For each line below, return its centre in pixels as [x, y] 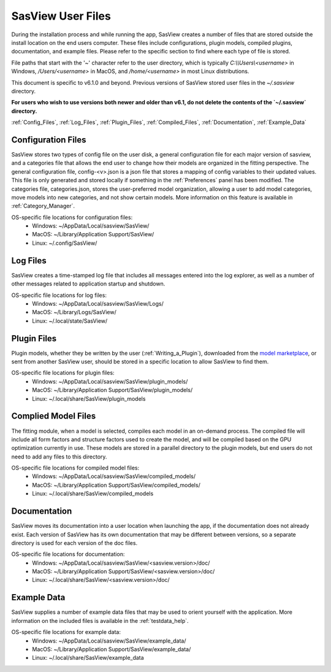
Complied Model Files [54, 416]
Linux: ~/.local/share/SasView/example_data [88, 658]
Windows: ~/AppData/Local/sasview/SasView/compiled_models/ [114, 476]
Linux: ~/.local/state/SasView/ [70, 321]
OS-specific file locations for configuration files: [72, 217]
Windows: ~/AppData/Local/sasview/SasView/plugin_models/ [110, 381]
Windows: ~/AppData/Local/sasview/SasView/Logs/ [98, 303]
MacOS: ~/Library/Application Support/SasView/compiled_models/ [116, 485]
